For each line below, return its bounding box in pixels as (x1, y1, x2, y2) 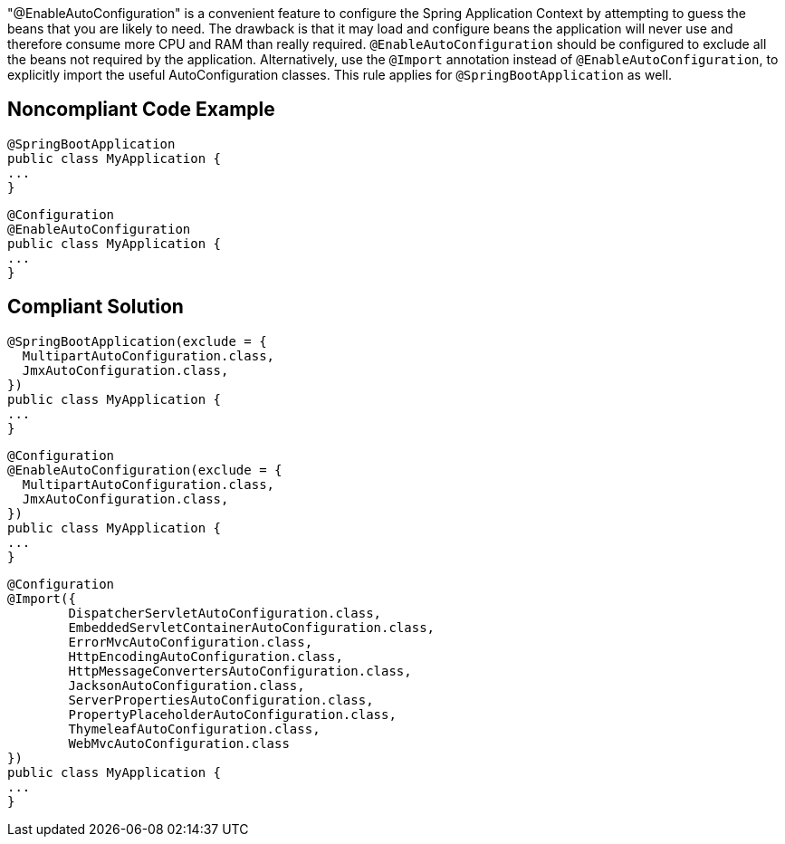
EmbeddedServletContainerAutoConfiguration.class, (68, 619, 436, 635)
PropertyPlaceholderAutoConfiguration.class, (68, 706, 397, 722)
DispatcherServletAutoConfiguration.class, (68, 605, 382, 620)
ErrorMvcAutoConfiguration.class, (68, 634, 313, 649)
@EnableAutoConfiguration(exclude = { (7, 462, 282, 477)
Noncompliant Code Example (7, 98, 275, 121)
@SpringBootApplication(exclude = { (7, 333, 267, 349)
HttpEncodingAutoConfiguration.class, (68, 648, 343, 664)
